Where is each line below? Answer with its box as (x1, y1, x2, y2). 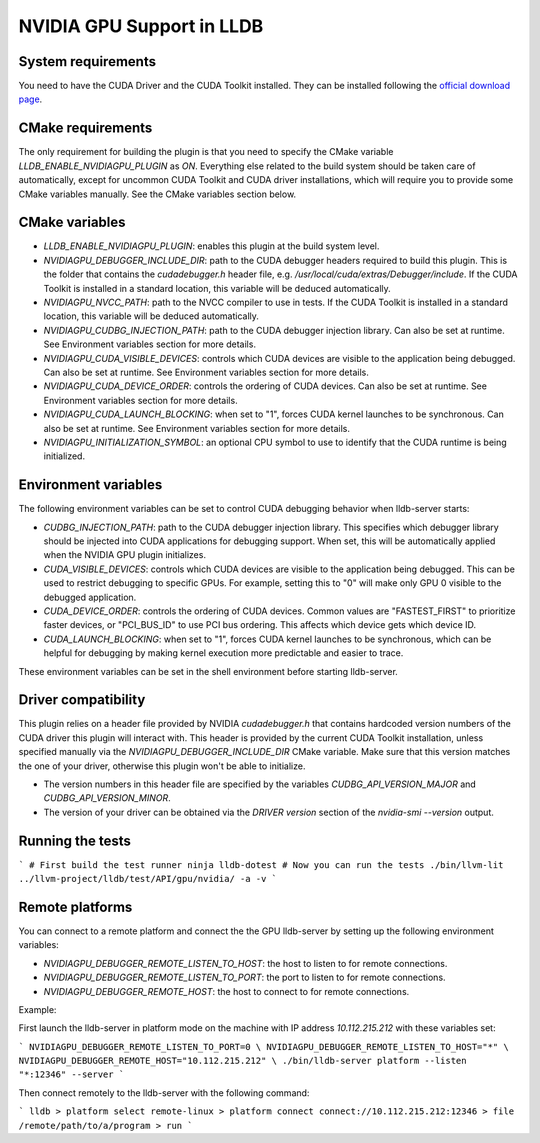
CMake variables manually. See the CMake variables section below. (18, 188, 297, 200)
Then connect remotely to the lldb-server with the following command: (18, 1086, 310, 1099)
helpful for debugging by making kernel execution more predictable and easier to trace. (43, 647, 404, 659)
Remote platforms (18, 898, 133, 915)
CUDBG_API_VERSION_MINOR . (43, 792, 171, 804)
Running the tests (18, 832, 132, 849)
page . (18, 93, 43, 105)
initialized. (43, 450, 85, 462)
